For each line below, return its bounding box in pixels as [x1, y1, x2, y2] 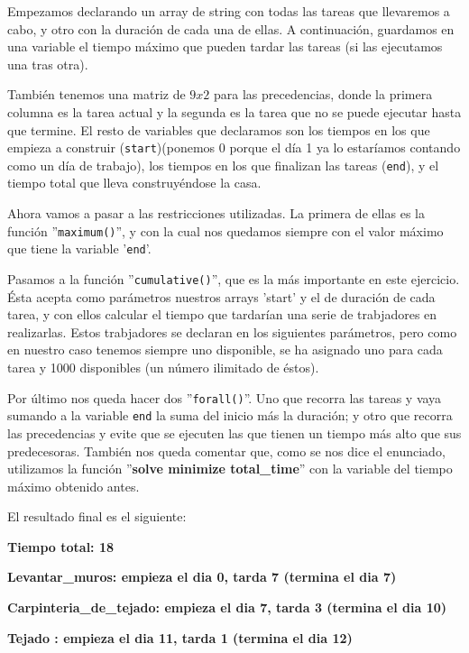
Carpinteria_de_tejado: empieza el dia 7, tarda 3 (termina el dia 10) [7, 598, 447, 617]
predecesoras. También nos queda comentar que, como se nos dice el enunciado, [7, 441, 446, 460]
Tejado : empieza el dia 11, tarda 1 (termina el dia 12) [7, 628, 353, 647]
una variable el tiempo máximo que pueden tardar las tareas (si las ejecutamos [7, 37, 443, 56]
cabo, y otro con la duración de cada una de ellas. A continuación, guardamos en [7, 19, 455, 38]
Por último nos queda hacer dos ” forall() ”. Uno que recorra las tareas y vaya [7, 388, 442, 407]
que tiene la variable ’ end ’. [7, 239, 152, 258]
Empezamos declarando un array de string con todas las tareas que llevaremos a [7, 2, 450, 20]
